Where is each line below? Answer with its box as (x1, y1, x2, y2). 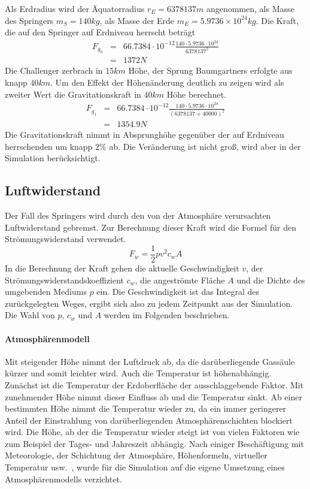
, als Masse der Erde (99, 14, 175, 26)
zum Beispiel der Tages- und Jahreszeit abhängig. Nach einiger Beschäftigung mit (5, 437, 304, 449)
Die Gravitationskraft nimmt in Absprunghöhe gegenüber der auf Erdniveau (5, 128, 284, 141)
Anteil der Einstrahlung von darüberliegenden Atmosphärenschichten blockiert (5, 413, 293, 426)
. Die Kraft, (256, 14, 299, 26)
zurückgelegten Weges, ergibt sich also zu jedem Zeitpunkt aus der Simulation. (5, 297, 293, 309)
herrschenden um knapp (5, 140, 93, 152)
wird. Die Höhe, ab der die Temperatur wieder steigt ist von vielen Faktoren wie (5, 425, 300, 438)
